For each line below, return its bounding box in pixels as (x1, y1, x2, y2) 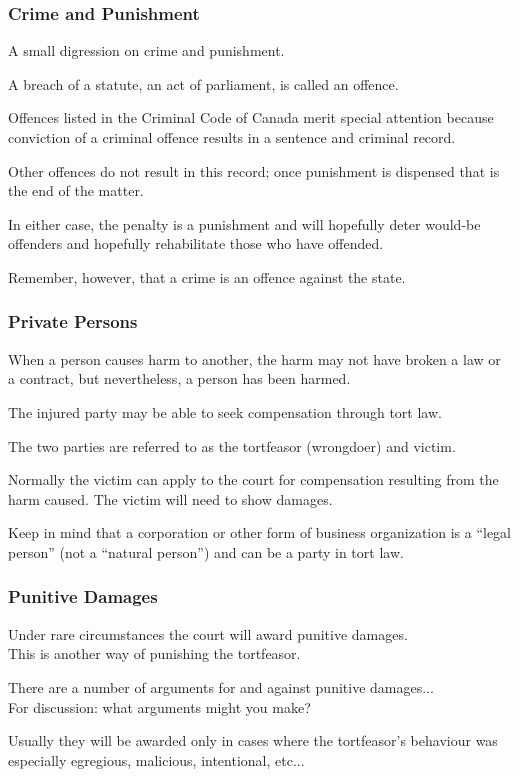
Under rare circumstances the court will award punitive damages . (8, 623, 408, 644)
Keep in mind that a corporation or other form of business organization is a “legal (8, 522, 512, 543)
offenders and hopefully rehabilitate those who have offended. (8, 233, 384, 254)
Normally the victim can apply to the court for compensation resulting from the (8, 469, 499, 490)
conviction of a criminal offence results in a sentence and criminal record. (8, 127, 456, 147)
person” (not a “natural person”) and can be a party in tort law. (8, 541, 404, 562)
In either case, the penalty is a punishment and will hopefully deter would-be (8, 213, 481, 234)
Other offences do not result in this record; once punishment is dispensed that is (8, 160, 500, 181)
